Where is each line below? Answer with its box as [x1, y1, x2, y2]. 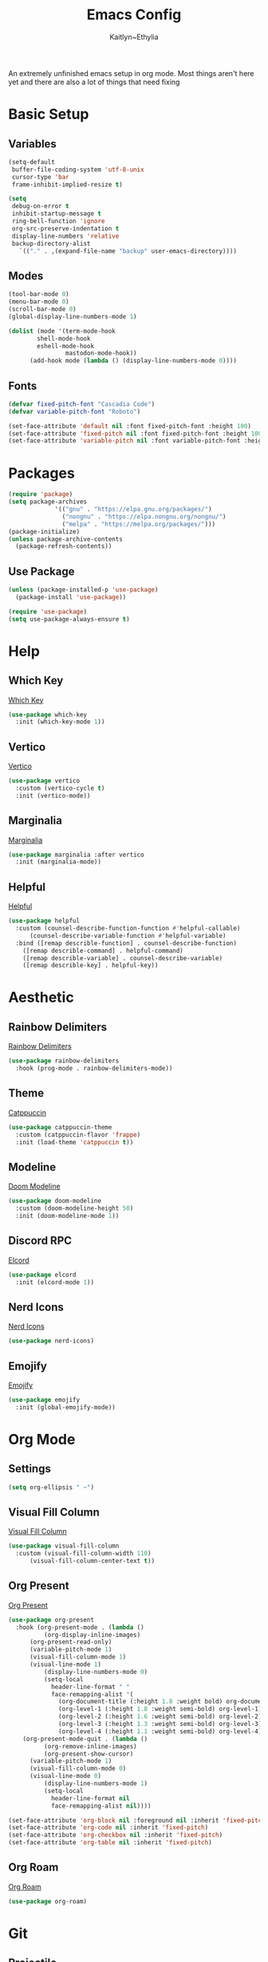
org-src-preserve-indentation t [11, 224, 120, 233]
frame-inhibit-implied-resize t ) [11, 180, 124, 189]
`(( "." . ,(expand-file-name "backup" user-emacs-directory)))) [18, 246, 238, 255]
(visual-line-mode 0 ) [29, 1772, 102, 1780]
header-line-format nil [50, 1794, 130, 1802]
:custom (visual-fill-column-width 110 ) [15, 1550, 152, 1558]
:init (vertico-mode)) [15, 791, 91, 799]
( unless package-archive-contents [8, 535, 124, 543]
